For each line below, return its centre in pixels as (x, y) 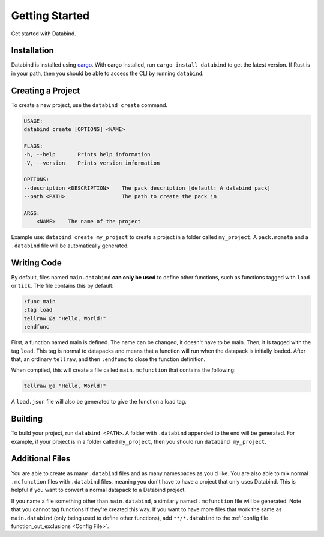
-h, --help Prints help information (87, 154)
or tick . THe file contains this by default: (62, 286)
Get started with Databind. (43, 34)
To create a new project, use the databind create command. (89, 105)
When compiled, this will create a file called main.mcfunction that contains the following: (123, 370)
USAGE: (33, 121)
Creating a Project (46, 90)
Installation (32, 51)
